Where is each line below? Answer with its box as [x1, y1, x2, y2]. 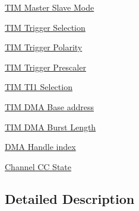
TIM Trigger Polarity [5, 41, 83, 53]
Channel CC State [5, 160, 71, 172]
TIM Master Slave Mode [5, 1, 94, 13]
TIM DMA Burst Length [5, 120, 96, 133]
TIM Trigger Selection [5, 21, 86, 33]
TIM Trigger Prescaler [5, 60, 86, 73]
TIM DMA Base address [5, 100, 94, 113]
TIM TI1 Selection [5, 81, 72, 93]
